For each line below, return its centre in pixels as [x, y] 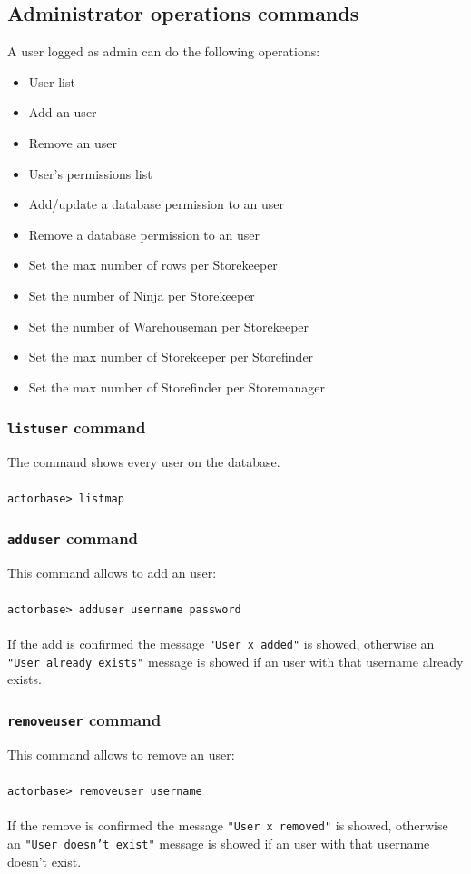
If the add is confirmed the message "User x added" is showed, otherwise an [221, 644]
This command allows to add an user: [112, 572]
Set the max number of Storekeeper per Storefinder [171, 357]
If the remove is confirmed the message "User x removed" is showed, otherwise [228, 825]
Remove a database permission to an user [144, 234]
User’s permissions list [90, 173]
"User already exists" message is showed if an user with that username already [235, 661]
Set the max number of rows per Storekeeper [153, 265]
